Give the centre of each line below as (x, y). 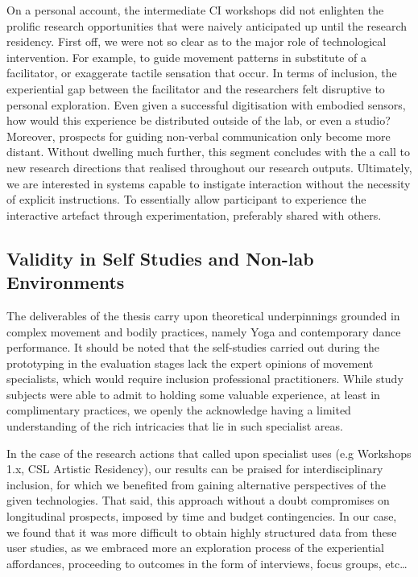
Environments (66, 282)
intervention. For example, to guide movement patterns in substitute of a (186, 57)
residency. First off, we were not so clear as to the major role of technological (197, 41)
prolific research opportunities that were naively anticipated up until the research (207, 25)
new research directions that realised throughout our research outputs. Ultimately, (209, 167)
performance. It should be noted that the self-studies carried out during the (193, 347)
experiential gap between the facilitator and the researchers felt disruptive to (196, 88)
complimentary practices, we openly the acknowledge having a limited (179, 410)
